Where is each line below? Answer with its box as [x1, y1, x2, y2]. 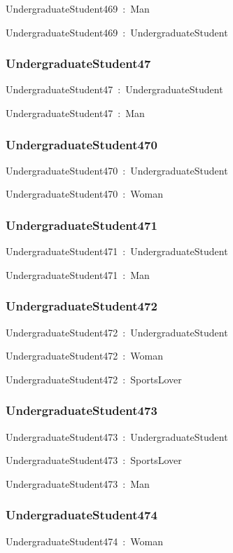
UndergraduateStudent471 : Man [6, 267, 150, 282]
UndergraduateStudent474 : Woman [6, 533, 163, 548]
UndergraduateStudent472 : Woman [6, 348, 163, 363]
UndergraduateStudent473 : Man [6, 476, 150, 491]
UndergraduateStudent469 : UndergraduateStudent [6, 25, 228, 39]
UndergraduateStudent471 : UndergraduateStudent [6, 244, 228, 259]
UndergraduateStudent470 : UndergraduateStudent [6, 163, 228, 177]
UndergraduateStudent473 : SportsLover [6, 453, 182, 467]
